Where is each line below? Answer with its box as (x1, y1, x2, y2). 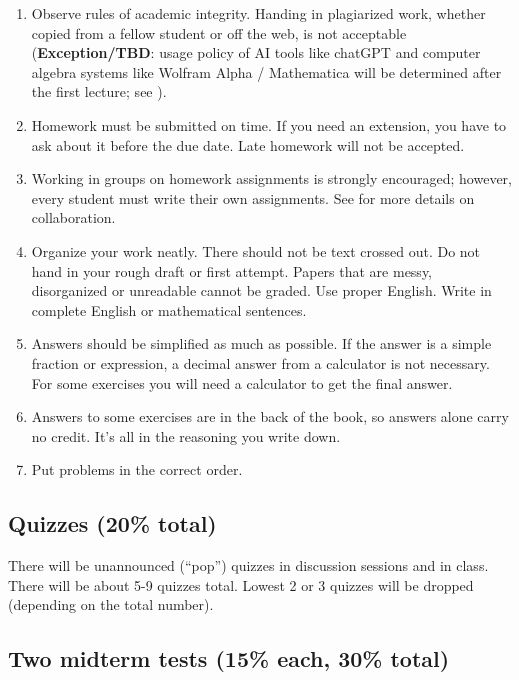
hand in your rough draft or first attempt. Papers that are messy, (31, 260, 432, 281)
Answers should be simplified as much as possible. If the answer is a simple (31, 333, 492, 354)
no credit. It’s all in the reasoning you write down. (31, 425, 341, 446)
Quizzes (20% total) (8, 508, 217, 539)
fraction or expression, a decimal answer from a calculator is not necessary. (31, 352, 490, 373)
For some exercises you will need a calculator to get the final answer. (31, 372, 453, 393)
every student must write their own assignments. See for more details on (31, 187, 475, 208)
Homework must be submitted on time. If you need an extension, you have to (31, 114, 507, 135)
